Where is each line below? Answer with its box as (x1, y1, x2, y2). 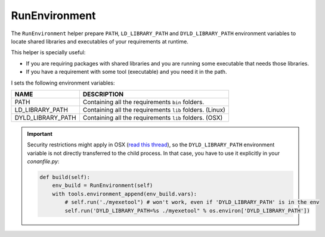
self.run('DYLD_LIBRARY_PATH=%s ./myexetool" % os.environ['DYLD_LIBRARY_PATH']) (64, 207, 310, 214)
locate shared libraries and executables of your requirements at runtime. (11, 38, 189, 45)
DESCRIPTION (82, 90, 124, 98)
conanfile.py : (27, 158, 60, 165)
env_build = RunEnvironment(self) (52, 182, 153, 189)
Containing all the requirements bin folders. (82, 98, 205, 106)
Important (27, 130, 53, 137)
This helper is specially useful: (11, 49, 86, 56)
